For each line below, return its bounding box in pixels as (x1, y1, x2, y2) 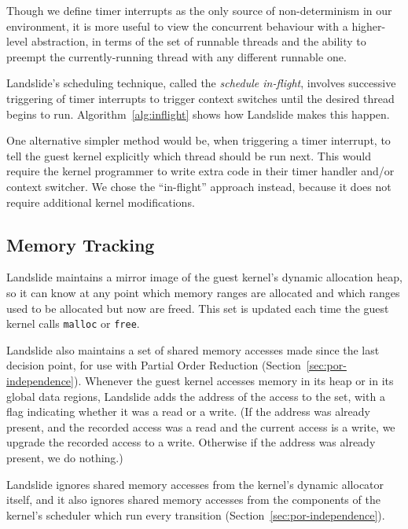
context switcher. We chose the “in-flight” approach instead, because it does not (6, 178, 391, 194)
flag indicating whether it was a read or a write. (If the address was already (6, 403, 370, 420)
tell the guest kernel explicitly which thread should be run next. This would (6, 147, 371, 163)
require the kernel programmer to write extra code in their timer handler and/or (6, 163, 395, 179)
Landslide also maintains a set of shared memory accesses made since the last (6, 341, 380, 358)
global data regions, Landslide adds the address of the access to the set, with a (6, 388, 385, 404)
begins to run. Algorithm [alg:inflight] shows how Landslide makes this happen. (6, 105, 390, 122)
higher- (351, 17, 386, 34)
